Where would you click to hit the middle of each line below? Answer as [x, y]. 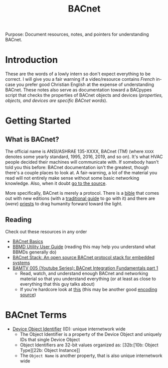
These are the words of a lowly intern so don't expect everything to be [78, 74]
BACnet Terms [36, 315]
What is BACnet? [32, 139]
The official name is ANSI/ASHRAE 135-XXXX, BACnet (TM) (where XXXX [79, 152]
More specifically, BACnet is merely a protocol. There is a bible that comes [82, 193]
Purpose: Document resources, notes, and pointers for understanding [77, 34]
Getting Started [38, 121]
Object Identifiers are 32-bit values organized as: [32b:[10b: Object [89, 345]
